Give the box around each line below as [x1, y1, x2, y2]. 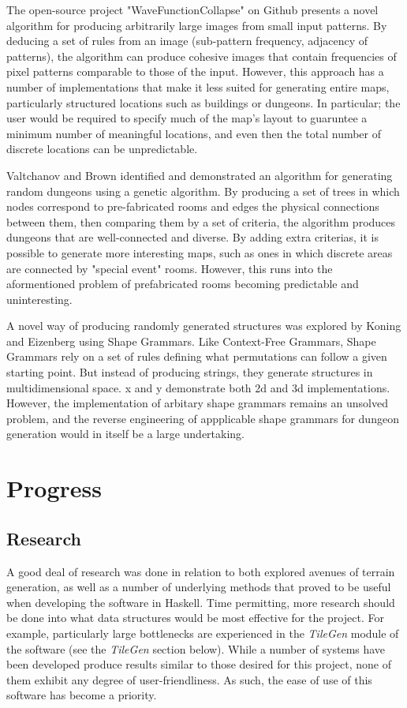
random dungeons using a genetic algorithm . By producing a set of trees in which [6, 182, 400, 199]
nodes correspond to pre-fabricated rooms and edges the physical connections [6, 198, 379, 215]
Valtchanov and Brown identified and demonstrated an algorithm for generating [6, 167, 393, 183]
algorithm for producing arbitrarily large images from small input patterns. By [6, 17, 387, 33]
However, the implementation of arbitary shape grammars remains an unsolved [6, 395, 388, 411]
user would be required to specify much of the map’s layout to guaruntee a [6, 110, 368, 126]
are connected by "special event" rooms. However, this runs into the [6, 260, 333, 276]
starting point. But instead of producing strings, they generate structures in [6, 364, 373, 380]
